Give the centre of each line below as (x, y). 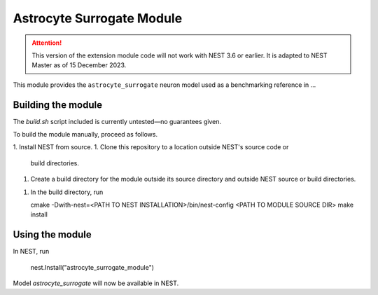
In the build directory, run (67, 192)
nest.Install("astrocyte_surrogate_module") (92, 267)
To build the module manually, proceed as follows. (85, 135)
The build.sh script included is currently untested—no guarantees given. (117, 121)
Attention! (47, 43)
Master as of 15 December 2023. (79, 65)
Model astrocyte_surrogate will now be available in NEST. (96, 283)
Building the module (58, 105)
